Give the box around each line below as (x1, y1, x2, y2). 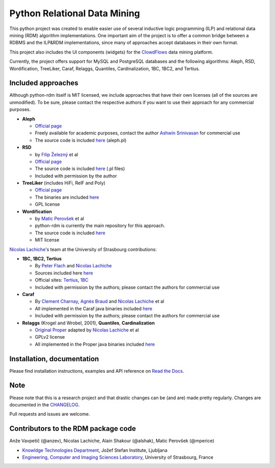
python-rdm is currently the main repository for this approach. (35, 223, 166, 229)
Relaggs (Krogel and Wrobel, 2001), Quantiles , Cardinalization (22, 320, 155, 326)
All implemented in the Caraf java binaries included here (35, 306, 153, 312)
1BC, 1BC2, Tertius (22, 256, 62, 262)
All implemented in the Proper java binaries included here (35, 341, 155, 347)
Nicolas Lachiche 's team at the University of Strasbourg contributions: (9, 246, 157, 252)
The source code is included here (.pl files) (35, 166, 125, 172)
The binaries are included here (35, 194, 99, 200)
